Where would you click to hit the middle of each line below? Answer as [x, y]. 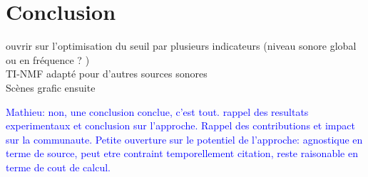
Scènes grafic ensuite [51, 87]
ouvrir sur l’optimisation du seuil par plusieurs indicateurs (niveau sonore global [181, 46]
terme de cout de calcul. [58, 167]
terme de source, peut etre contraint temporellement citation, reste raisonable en [182, 153]
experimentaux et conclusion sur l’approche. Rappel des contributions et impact [180, 125]
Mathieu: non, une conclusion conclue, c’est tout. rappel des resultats [157, 111]
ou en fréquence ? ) [48, 59]
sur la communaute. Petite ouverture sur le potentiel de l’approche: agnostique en [184, 139]
